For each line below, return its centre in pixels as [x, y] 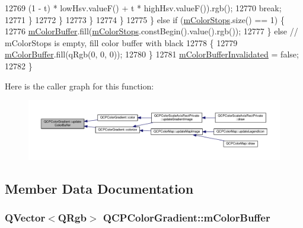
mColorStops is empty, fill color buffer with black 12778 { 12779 [121, 42]
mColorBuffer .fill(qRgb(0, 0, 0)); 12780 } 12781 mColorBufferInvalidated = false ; [152, 54]
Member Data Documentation [99, 189]
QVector [25, 218]
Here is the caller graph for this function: [79, 86]
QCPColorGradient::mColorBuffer [186, 218]
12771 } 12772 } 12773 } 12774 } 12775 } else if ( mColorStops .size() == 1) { [145, 19]
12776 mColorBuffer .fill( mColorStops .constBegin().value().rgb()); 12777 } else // [151, 31]
